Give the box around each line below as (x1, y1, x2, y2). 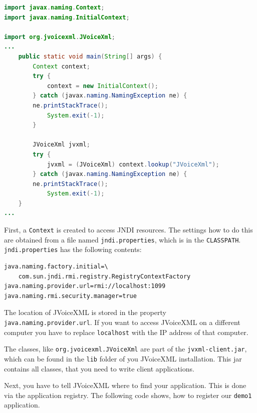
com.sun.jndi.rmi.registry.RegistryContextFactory (18, 272, 191, 280)
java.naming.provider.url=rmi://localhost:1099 (4, 282, 166, 290)
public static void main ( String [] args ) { (18, 52, 162, 60)
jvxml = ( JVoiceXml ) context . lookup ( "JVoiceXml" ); (47, 160, 219, 168)
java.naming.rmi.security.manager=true (4, 292, 137, 299)
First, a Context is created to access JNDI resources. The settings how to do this (4, 224, 253, 235)
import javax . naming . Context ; (4, 4, 105, 11)
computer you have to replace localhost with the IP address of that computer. (4, 326, 248, 337)
